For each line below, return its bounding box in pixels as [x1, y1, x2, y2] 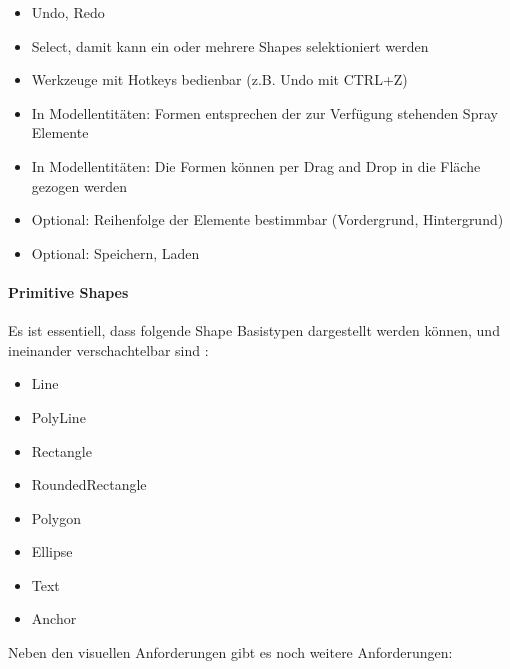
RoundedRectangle [31, 474, 147, 495]
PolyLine [31, 406, 86, 427]
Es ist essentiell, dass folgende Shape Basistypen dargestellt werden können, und [8, 320, 500, 341]
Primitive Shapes [8, 281, 129, 302]
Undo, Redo [31, 2, 105, 22]
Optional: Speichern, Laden [31, 242, 200, 263]
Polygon [31, 507, 82, 528]
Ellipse [31, 541, 73, 562]
